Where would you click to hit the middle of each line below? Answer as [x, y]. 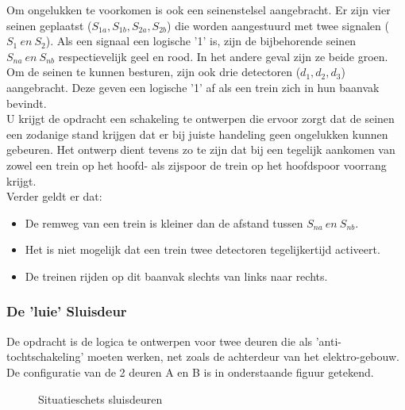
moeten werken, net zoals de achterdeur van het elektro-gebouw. [243, 356]
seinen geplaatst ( [49, 25]
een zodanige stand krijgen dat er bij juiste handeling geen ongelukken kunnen [197, 134]
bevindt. [27, 103]
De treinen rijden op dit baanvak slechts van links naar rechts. [176, 276]
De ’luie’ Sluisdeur [67, 311]
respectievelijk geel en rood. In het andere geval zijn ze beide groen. [223, 56]
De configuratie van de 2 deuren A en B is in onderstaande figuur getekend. [190, 372]
